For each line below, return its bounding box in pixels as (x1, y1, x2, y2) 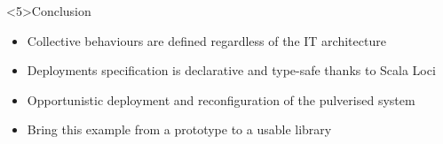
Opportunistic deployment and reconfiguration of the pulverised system (27, 90, 415, 109)
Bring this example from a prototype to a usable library (27, 120, 332, 139)
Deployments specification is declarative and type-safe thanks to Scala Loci (27, 61, 436, 80)
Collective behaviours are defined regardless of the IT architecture (27, 31, 386, 49)
